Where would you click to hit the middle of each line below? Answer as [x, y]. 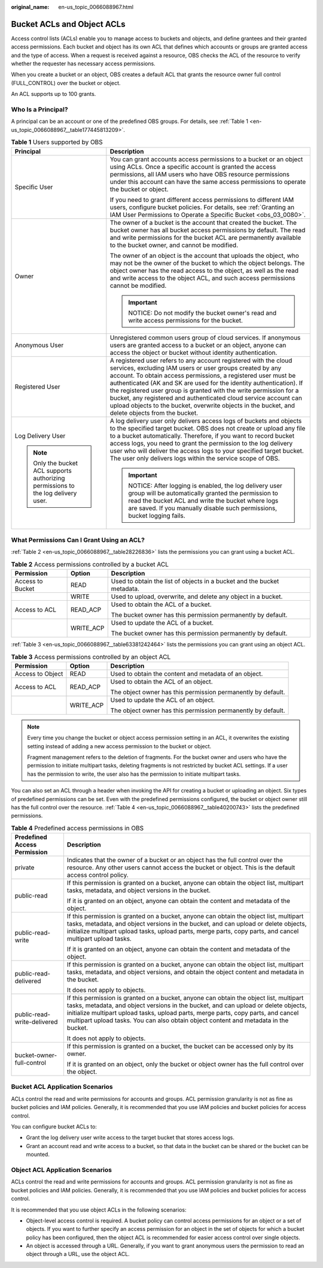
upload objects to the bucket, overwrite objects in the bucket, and [202, 405]
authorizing [49, 478]
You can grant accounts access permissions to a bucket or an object [206, 159]
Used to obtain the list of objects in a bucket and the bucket [195, 582]
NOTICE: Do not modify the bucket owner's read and [202, 313]
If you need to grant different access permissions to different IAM [202, 200]
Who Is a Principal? [39, 110]
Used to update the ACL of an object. [163, 700]
